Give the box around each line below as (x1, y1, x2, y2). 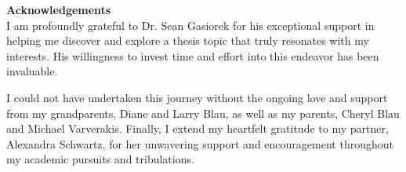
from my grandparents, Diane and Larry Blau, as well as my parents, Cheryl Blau (6, 104, 400, 121)
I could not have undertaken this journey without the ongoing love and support (6, 89, 388, 105)
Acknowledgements (6, 2, 111, 17)
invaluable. (6, 63, 58, 79)
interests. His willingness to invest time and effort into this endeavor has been (6, 47, 379, 64)
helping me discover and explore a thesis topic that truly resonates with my (6, 32, 369, 49)
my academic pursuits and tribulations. (6, 151, 194, 167)
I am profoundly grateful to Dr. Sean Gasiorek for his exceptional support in (6, 16, 375, 33)
